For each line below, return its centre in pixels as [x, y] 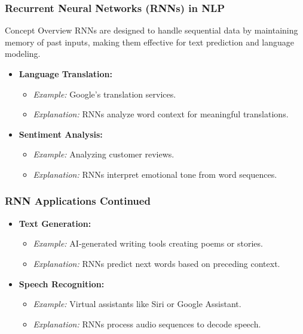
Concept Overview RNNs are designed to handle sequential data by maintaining [151, 30]
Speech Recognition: [62, 283]
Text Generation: [55, 223]
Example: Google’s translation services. [105, 94]
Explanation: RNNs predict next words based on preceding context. [157, 263]
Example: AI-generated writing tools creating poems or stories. [148, 243]
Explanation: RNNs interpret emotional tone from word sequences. [155, 174]
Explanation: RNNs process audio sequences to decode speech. [147, 324]
